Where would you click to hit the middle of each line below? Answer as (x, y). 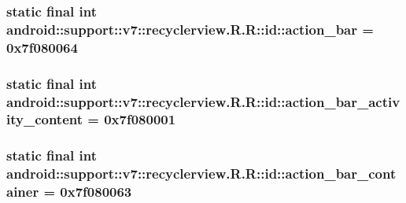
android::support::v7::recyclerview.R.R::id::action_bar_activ (203, 101)
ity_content (45, 119)
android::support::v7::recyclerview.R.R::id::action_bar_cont (201, 173)
